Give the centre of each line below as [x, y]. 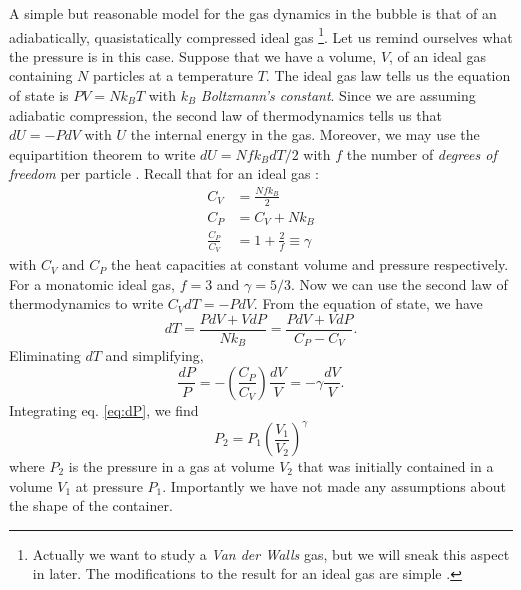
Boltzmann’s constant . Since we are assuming [338, 95]
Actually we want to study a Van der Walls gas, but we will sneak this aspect [271, 553]
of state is [39, 95]
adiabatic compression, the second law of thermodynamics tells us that [225, 114]
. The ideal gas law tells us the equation [388, 75]
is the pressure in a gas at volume [171, 466]
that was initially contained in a [395, 466]
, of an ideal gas [437, 55]
